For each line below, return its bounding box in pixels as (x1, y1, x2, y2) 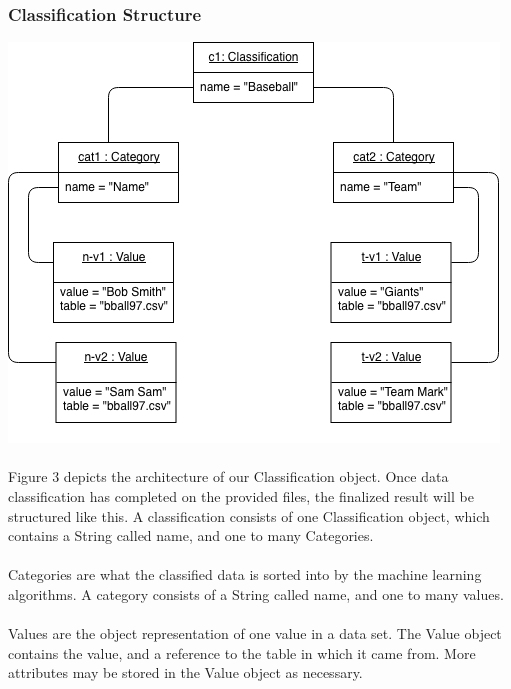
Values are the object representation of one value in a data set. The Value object (8, 623, 502, 644)
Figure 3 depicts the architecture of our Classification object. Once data (8, 466, 449, 487)
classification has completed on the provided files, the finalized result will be (8, 486, 474, 506)
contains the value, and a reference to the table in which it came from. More (8, 642, 476, 663)
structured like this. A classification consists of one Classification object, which (8, 505, 490, 526)
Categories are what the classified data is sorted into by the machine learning (8, 564, 482, 585)
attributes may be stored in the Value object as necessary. (8, 662, 363, 683)
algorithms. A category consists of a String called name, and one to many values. (8, 583, 504, 604)
